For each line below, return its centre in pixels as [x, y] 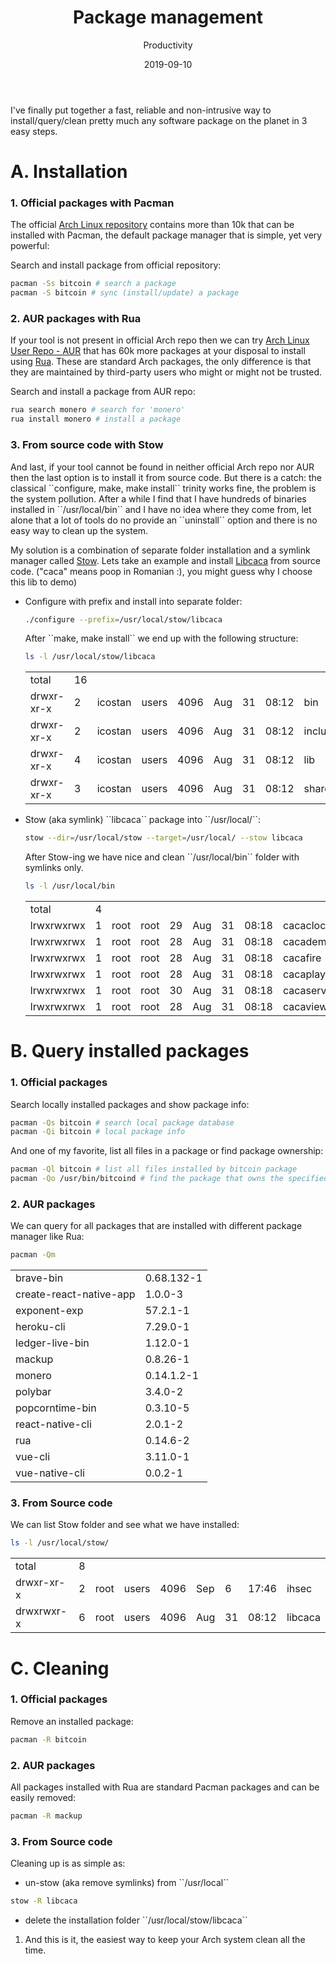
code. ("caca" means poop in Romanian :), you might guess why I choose [161, 571]
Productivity [168, 45]
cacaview [305, 1007]
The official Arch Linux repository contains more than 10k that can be [152, 225]
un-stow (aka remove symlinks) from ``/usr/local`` [127, 1883]
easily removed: [43, 1797]
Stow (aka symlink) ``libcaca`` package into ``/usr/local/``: [142, 820]
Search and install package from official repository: [116, 265]
